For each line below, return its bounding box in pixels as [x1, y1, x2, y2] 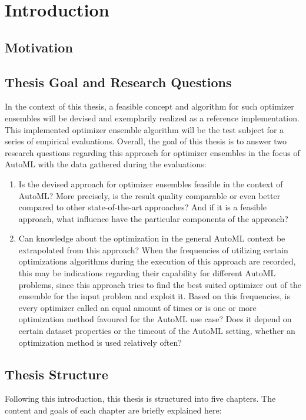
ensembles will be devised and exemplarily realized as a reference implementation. [5, 111, 300, 124]
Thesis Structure [5, 365, 108, 383]
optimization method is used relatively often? [18, 336, 182, 348]
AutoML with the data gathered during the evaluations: [5, 158, 207, 170]
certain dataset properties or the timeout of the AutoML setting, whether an [18, 325, 295, 337]
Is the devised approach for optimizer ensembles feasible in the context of [18, 177, 283, 190]
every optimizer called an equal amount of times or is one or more [18, 301, 257, 313]
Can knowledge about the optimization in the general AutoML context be [18, 232, 285, 244]
